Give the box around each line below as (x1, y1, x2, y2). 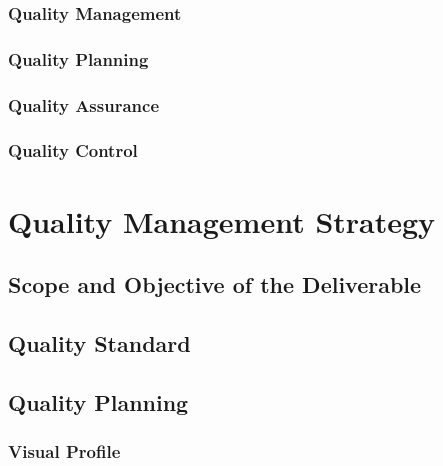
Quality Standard (8, 327, 191, 358)
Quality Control (8, 138, 138, 163)
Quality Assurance (8, 92, 160, 117)
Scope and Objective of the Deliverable (8, 269, 422, 300)
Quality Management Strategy (8, 200, 436, 241)
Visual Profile (8, 439, 121, 464)
